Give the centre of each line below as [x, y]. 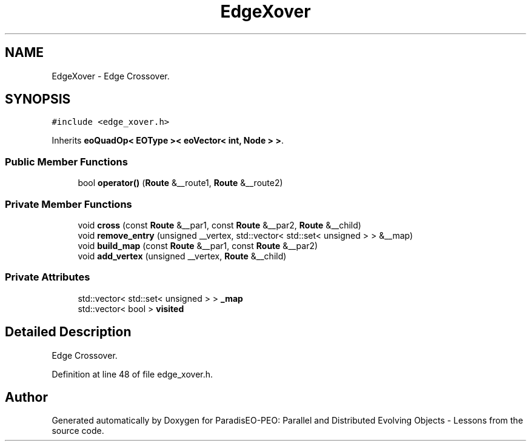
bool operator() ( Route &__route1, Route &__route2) [180, 183]
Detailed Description [68, 332]
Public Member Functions [66, 161]
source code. [78, 431]
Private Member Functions [68, 204]
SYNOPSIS [38, 99]
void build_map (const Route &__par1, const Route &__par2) [198, 245]
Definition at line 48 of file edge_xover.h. [132, 374]
